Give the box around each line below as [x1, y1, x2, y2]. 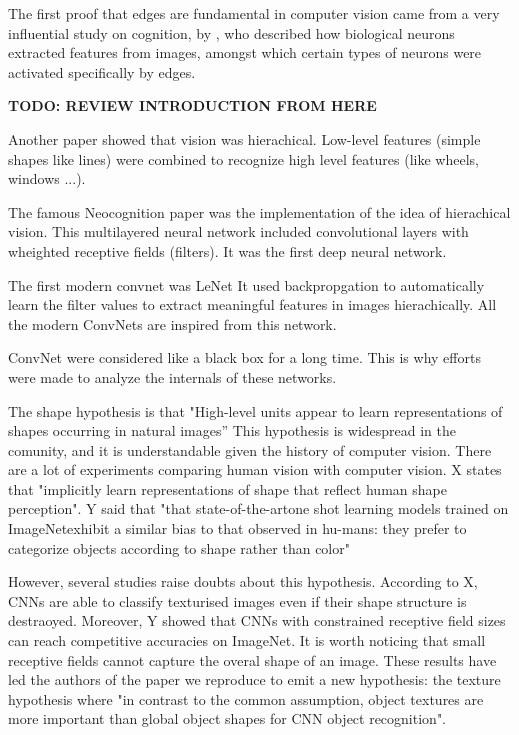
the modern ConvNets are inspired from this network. [8, 313, 337, 334]
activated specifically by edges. [8, 61, 196, 82]
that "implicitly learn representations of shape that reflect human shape [8, 478, 447, 499]
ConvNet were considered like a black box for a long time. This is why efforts [8, 347, 481, 368]
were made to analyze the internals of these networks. [8, 366, 337, 387]
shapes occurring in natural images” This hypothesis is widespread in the [8, 420, 457, 441]
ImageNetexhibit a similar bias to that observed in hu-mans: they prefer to [8, 518, 467, 539]
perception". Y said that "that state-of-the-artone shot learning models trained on [8, 498, 509, 519]
